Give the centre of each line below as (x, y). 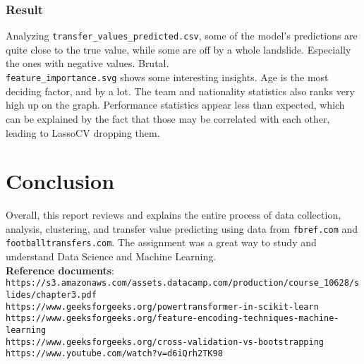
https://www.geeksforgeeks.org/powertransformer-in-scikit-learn (162, 307)
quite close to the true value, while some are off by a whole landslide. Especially (178, 49)
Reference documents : (60, 270)
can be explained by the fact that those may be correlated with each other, (168, 118)
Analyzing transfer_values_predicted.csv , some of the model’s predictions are (182, 36)
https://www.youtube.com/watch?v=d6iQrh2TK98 (114, 354)
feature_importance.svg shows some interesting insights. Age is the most (167, 77)
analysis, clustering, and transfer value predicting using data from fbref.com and (182, 228)
